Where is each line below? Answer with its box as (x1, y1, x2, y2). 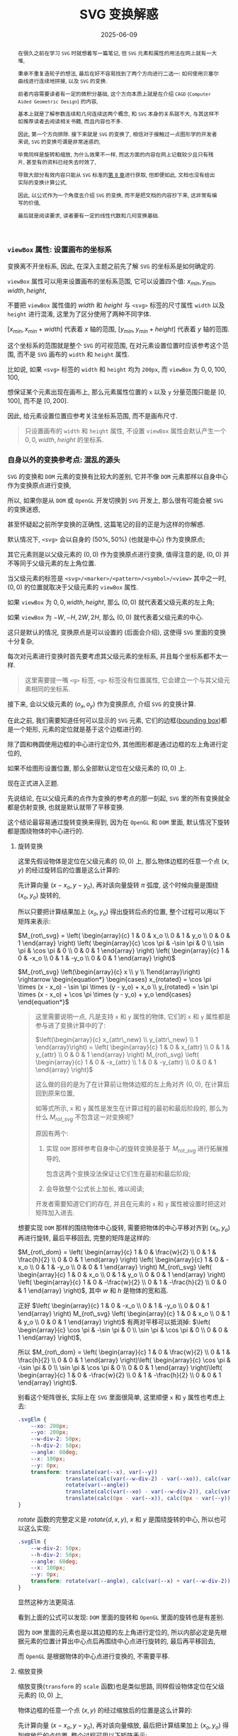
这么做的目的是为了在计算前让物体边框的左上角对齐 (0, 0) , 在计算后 (35, 1080, 230, 1089)
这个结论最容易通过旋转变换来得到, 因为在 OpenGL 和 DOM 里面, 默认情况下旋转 (7, 817, 230, 826)
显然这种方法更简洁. (17, 1598, 76, 1606)
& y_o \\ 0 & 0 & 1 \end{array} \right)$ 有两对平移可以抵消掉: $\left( (17, 1317, 211, 1326)
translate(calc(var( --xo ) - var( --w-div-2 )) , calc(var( (65, 1488, 234, 1495)
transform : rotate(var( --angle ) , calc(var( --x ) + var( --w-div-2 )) (30, 1577, 231, 1585)
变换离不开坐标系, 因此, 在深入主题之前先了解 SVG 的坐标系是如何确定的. (7, 262, 216, 271)
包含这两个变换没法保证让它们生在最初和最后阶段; (45, 1169, 191, 1178)
